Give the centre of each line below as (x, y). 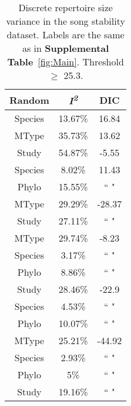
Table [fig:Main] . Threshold (65, 62)
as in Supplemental (65, 48)
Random (29, 100)
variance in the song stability (65, 21)
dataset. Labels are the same (65, 34)
